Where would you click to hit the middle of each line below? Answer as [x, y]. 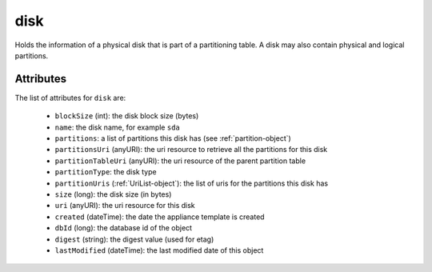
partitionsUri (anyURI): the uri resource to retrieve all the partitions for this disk [191, 150]
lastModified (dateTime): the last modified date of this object [159, 250]
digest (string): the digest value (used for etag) [134, 239]
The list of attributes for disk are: [70, 98]
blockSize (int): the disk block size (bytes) [127, 116]
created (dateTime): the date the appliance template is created [160, 217]
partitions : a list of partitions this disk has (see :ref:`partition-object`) [173, 138]
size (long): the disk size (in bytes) [113, 194]
